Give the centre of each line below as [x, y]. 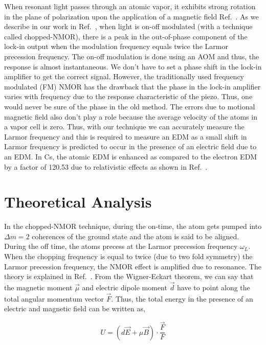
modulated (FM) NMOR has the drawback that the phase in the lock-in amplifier [132, 86]
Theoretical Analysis [78, 202]
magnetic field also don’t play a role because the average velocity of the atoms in [131, 116]
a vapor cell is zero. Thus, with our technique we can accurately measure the [124, 126]
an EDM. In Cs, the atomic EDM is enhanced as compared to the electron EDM [131, 156]
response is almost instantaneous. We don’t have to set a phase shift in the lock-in [133, 66]
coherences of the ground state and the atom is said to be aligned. [136, 236]
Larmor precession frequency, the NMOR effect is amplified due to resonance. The [133, 266]
